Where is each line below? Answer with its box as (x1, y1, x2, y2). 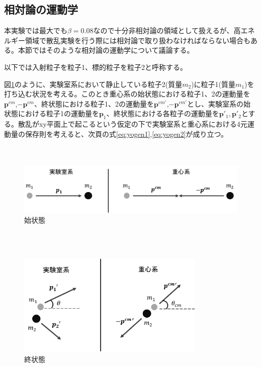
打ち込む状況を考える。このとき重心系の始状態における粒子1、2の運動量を (4, 88, 250, 99)
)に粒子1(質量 (191, 78, 236, 89)
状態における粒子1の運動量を (4, 108, 99, 119)
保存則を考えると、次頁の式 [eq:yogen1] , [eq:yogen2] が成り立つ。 (25, 128, 228, 139)
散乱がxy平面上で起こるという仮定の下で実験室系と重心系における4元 (18, 119, 247, 129)
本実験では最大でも (4, 25, 67, 36)
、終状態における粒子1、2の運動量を (34, 98, 154, 109)
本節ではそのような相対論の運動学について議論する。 (18, 45, 194, 55)
